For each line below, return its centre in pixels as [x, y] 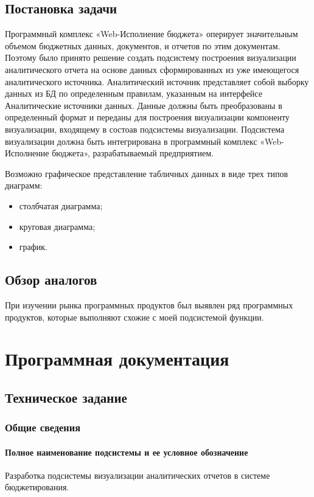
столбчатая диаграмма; [61, 205]
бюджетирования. [37, 487]
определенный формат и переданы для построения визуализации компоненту [147, 117]
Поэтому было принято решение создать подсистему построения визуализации [151, 57]
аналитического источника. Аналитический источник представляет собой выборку [157, 81]
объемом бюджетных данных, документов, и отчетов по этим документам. [143, 45]
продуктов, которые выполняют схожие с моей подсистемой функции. [134, 317]
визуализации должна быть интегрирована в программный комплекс [131, 141]
